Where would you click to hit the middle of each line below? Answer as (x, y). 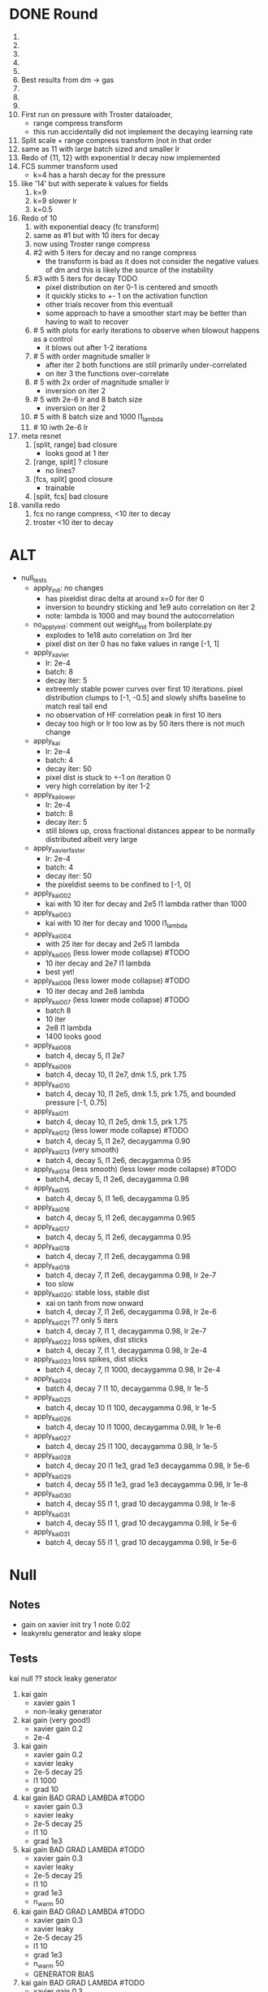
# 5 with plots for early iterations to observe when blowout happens (146, 330)
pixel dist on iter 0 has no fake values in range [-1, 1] (132, 644)
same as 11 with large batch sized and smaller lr (100, 149)
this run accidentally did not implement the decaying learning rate (143, 132)
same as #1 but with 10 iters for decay (96, 235)
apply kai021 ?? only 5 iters (76, 1321)
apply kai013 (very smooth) (76, 1150)
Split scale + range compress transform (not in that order (116, 140)
